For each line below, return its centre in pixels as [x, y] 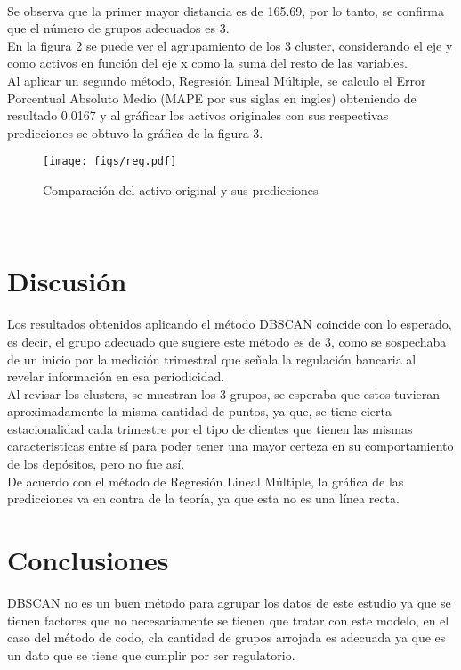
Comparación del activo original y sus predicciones [181, 190]
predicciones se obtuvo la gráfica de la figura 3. [135, 132]
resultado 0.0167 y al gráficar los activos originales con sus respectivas [198, 115]
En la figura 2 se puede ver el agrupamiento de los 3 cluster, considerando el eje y [230, 45]
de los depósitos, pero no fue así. [96, 464]
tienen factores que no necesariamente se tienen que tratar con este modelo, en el [228, 620]
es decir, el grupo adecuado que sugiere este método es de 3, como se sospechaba [227, 341]
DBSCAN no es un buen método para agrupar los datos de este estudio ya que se [229, 602]
